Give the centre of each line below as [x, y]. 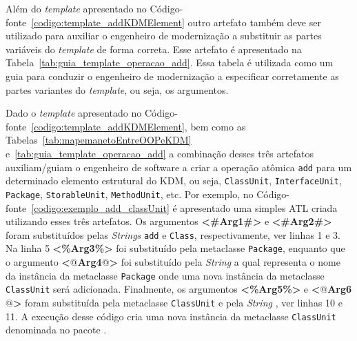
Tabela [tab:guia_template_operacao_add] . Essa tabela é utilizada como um [170, 62]
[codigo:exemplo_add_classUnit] [100, 207]
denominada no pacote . [56, 330]
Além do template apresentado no [76, 8]
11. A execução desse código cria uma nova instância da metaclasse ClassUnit [171, 316]
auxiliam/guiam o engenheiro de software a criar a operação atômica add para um [179, 167]
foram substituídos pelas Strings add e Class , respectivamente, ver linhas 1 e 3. [173, 234]
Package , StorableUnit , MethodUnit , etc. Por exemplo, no [130, 194]
